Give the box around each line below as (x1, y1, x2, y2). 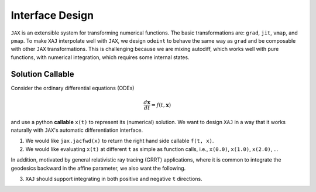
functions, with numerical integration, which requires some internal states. (11, 53, 190, 61)
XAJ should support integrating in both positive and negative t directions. (25, 175, 203, 182)
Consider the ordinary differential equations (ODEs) (11, 84, 135, 91)
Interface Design (11, 9, 94, 22)
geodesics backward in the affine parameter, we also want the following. (11, 164, 186, 172)
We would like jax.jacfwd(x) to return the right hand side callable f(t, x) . (25, 138, 214, 145)
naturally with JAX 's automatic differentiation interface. (11, 126, 143, 133)
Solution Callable (11, 69, 74, 79)
